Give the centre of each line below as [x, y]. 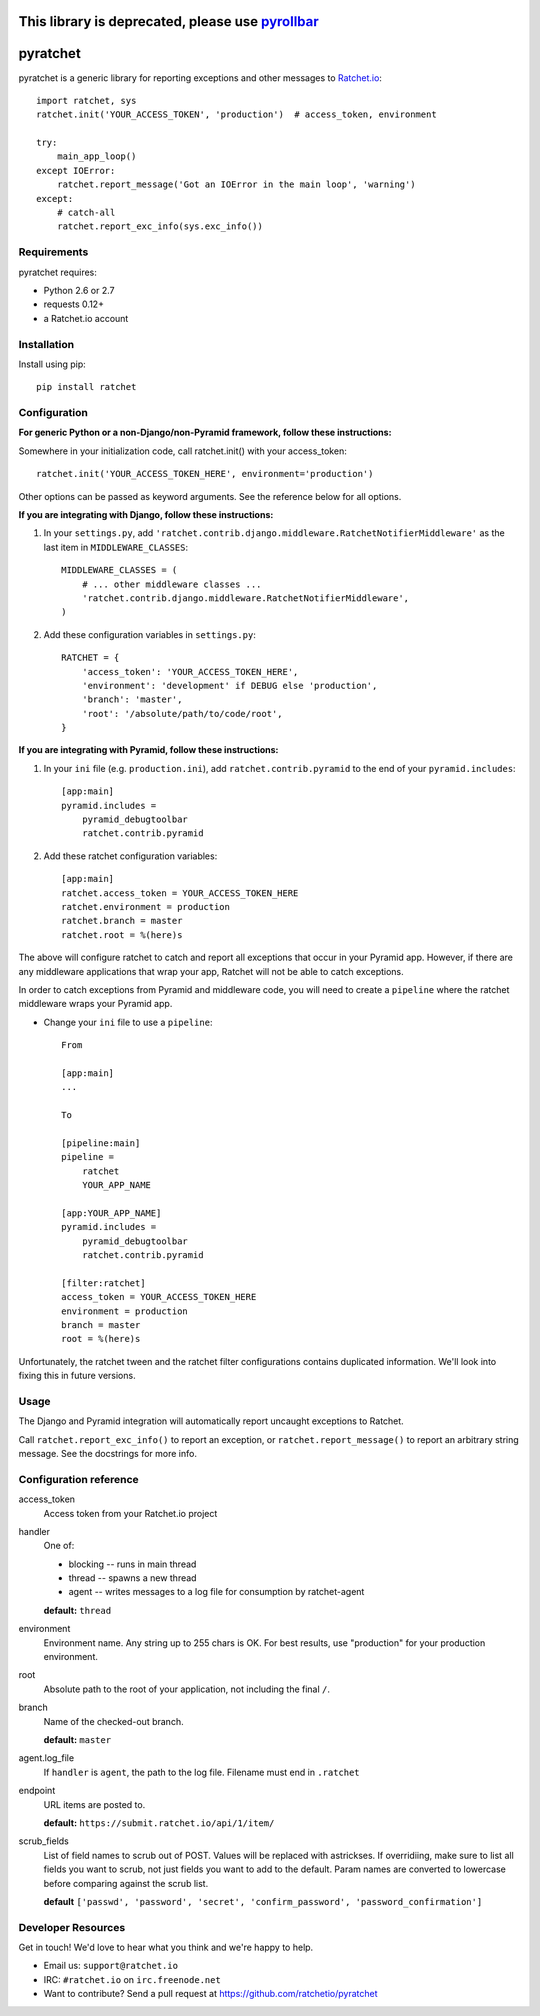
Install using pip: [52, 364]
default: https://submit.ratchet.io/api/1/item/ [159, 1822]
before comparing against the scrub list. [126, 1883]
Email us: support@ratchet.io [111, 1966]
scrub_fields [43, 1841]
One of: [59, 1546]
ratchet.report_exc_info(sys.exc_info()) [160, 226]
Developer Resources [72, 1927]
